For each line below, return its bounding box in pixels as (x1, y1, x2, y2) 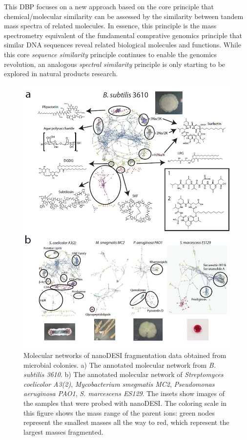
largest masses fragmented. (23, 426, 103, 437)
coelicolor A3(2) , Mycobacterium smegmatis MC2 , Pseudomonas (23, 378, 215, 389)
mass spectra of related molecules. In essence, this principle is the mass (4, 21, 217, 31)
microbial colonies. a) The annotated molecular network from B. (23, 359, 216, 370)
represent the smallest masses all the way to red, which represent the (23, 417, 229, 427)
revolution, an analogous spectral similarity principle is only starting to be (4, 59, 226, 69)
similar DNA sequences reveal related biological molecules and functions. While (4, 40, 242, 50)
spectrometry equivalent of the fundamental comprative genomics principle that (4, 30, 242, 40)
